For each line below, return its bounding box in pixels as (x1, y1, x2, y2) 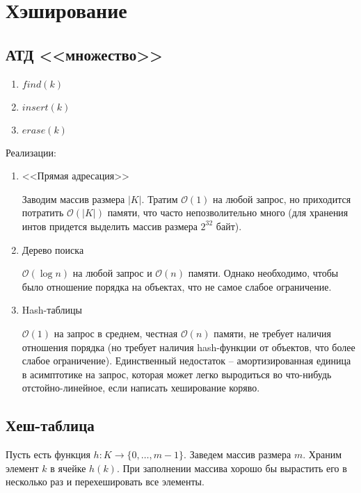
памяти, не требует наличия (214, 325, 331, 340)
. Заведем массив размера (184, 447, 291, 462)
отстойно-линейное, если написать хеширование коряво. (22, 380, 260, 395)
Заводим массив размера (22, 191, 125, 206)
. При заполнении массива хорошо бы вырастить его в (116, 460, 347, 475)
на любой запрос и (72, 266, 152, 280)
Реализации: (6, 145, 56, 159)
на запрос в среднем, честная (54, 325, 178, 340)
